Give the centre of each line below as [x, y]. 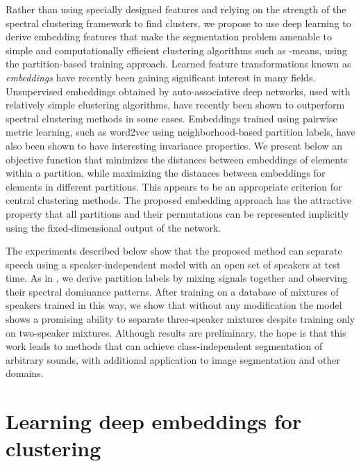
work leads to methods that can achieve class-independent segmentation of [164, 346]
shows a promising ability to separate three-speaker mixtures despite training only [180, 319]
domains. [25, 373]
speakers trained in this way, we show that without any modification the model [174, 305]
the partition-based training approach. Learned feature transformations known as [178, 64]
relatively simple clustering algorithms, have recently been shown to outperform [175, 105]
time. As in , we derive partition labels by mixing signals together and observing [177, 278]
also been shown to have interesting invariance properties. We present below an [174, 145]
